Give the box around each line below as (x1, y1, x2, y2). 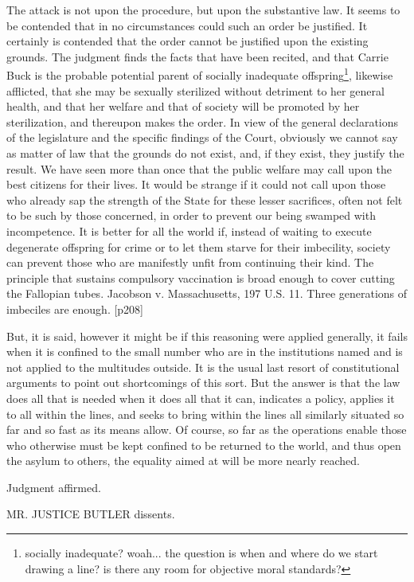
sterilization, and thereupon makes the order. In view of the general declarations (6, 113, 399, 130)
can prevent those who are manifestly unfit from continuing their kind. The (6, 254, 374, 271)
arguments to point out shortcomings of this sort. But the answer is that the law (6, 374, 400, 391)
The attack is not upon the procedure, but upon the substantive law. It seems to (6, 2, 400, 18)
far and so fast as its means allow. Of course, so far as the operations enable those (6, 421, 407, 438)
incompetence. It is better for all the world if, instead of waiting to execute (6, 222, 372, 239)
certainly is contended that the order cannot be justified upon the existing (6, 33, 369, 49)
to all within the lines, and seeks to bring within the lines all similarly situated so (6, 405, 404, 422)
